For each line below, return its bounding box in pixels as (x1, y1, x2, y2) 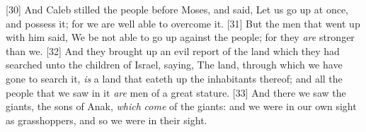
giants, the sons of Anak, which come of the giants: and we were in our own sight (6, 99, 357, 114)
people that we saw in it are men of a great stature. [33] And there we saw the (6, 85, 346, 100)
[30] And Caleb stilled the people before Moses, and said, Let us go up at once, (6, 2, 348, 16)
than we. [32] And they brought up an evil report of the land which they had (6, 43, 340, 58)
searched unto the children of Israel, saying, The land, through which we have (6, 57, 343, 72)
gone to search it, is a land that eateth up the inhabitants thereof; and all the (6, 71, 343, 85)
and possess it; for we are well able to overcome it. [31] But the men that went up (6, 16, 360, 30)
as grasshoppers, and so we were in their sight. (6, 112, 207, 127)
